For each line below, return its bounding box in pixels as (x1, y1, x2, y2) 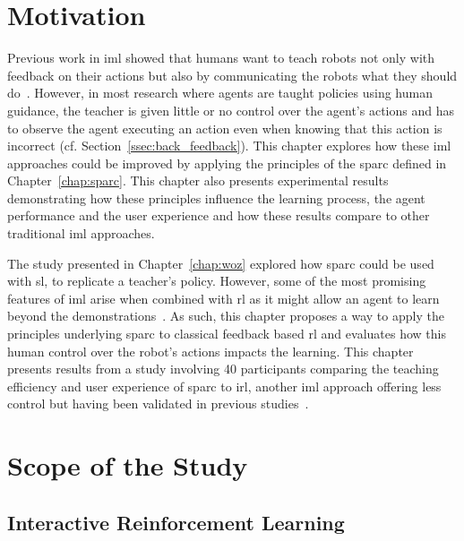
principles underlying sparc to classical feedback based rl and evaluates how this (7, 324, 446, 343)
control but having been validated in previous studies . (7, 394, 309, 413)
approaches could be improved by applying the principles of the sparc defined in (7, 153, 447, 172)
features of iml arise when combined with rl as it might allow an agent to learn (7, 288, 440, 307)
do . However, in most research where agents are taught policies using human (7, 83, 433, 102)
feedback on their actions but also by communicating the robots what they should (7, 65, 458, 84)
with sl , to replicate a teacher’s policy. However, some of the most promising (7, 271, 426, 290)
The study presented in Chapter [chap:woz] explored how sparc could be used (7, 253, 434, 272)
